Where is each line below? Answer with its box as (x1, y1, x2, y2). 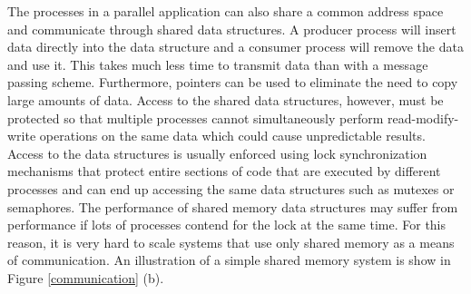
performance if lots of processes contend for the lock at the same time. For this (7, 215, 446, 234)
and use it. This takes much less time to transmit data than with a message (7, 54, 428, 73)
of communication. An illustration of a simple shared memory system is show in (7, 250, 451, 269)
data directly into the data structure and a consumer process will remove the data (7, 37, 464, 56)
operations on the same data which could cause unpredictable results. (39, 126, 426, 145)
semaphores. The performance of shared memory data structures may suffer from (7, 197, 458, 216)
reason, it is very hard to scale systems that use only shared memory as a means (7, 232, 455, 251)
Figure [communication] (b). (7, 268, 164, 287)
